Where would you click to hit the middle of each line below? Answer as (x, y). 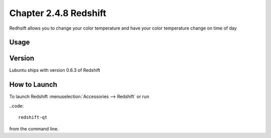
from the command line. (34, 128)
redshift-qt (33, 117)
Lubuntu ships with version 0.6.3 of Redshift (55, 70)
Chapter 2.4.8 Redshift (58, 13)
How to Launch (33, 85)
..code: (17, 106)
